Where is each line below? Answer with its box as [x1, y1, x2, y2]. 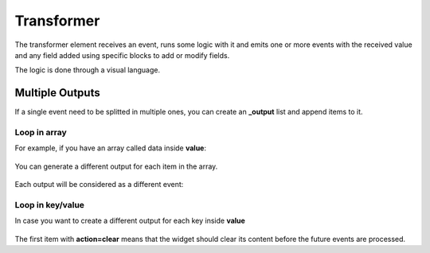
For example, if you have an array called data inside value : [14, 143, 207, 153]
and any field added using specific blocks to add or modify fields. [14, 50, 230, 60]
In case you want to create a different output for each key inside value [14, 216, 246, 226]
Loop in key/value [14, 199, 85, 210]
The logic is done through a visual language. [14, 65, 161, 75]
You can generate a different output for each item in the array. [14, 162, 218, 171]
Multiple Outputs [14, 86, 100, 99]
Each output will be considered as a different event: [14, 180, 184, 189]
